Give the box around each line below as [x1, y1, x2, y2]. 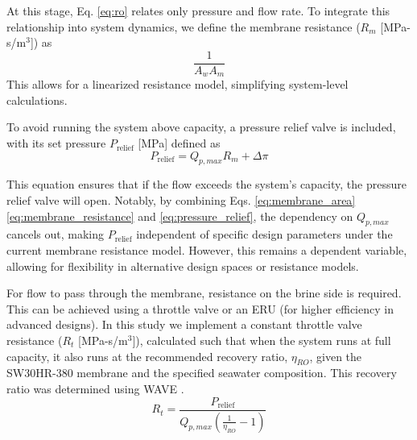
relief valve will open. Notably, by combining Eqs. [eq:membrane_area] [6, 192, 356, 209]
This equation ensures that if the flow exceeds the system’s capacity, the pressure [6, 176, 407, 193]
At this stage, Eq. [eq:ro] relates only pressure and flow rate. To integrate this [6, 2, 390, 19]
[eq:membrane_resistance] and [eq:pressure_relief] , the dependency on [6, 207, 353, 224]
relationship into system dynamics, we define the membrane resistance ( [6, 18, 361, 35]
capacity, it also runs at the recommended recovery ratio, [6, 347, 288, 364]
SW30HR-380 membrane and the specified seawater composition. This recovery [6, 364, 397, 381]
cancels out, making [6, 226, 105, 243]
